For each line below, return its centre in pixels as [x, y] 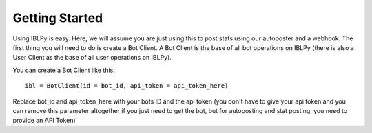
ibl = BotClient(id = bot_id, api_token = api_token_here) [127, 86]
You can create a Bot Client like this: [64, 70]
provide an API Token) [44, 121]
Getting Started [58, 18]
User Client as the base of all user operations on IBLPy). [92, 58]
